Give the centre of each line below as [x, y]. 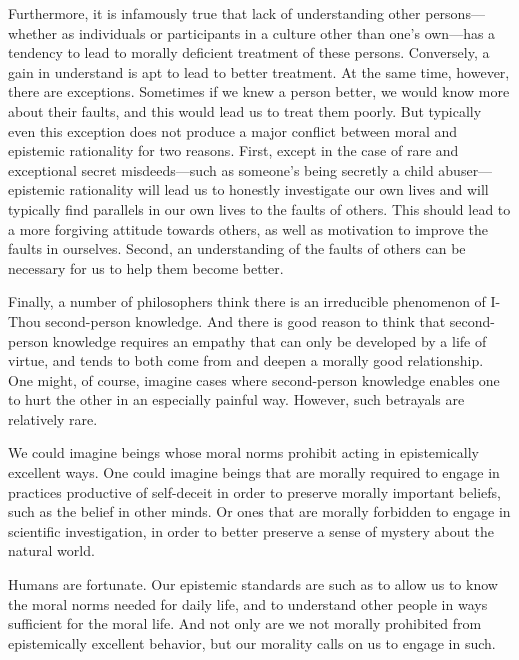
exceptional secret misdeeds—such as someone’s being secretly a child [221, 169]
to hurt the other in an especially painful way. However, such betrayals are [236, 399]
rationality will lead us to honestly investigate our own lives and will [279, 189]
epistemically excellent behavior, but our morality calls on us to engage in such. [252, 642]
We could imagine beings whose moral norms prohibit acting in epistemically [243, 452]
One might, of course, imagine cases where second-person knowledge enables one [254, 379]
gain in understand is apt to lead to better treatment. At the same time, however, [259, 71]
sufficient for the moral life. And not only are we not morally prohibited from [245, 623]
